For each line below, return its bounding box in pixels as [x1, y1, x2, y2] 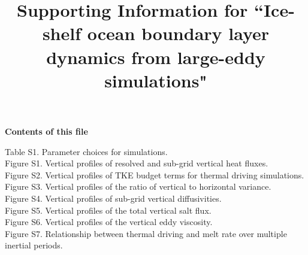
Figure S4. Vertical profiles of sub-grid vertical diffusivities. [5, 192, 222, 204]
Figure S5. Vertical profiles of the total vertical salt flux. [5, 204, 212, 216]
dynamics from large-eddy [46, 44, 265, 69]
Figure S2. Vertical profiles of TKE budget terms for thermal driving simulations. [5, 168, 304, 181]
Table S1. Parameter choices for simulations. [5, 145, 168, 157]
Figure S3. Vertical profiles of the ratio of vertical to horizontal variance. [5, 180, 271, 193]
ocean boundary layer [87, 21, 270, 45]
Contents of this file [5, 125, 88, 137]
